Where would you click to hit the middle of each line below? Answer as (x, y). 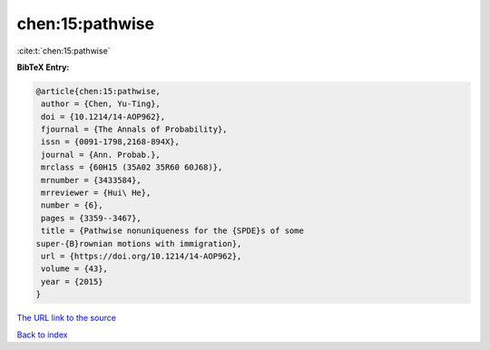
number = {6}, (72, 205)
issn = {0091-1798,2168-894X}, (111, 142)
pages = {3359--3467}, (92, 218)
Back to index (42, 335)
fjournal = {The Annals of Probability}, (134, 130)
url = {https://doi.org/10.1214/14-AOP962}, (142, 256)
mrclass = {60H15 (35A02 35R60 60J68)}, (132, 167)
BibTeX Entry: (43, 67)
